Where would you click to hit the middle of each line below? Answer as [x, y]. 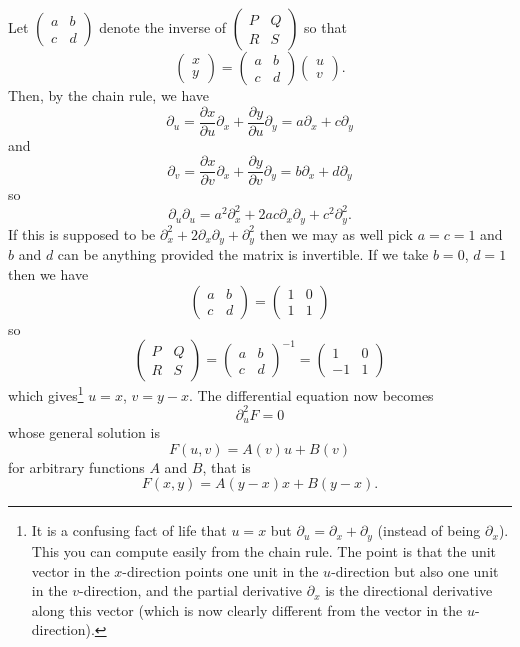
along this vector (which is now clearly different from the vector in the [247, 609]
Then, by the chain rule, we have [109, 95]
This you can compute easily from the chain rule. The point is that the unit [264, 550]
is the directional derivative [409, 590]
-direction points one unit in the [220, 570]
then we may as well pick [336, 233]
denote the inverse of [163, 27]
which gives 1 [46, 393]
